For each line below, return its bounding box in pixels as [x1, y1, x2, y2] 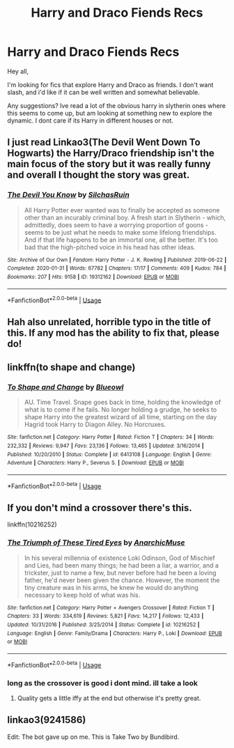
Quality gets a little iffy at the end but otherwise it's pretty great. [17, 694, 201, 702]
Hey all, [7, 67, 29, 75]
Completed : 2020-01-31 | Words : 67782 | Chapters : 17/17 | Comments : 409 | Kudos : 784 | [7, 265, 226, 272]
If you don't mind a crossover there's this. [7, 502, 193, 513]
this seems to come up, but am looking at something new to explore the [7, 109, 212, 117]
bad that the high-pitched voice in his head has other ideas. [24, 242, 196, 251]
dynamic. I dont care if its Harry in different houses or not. [7, 116, 174, 125]
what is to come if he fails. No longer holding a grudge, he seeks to [24, 405, 217, 414]
